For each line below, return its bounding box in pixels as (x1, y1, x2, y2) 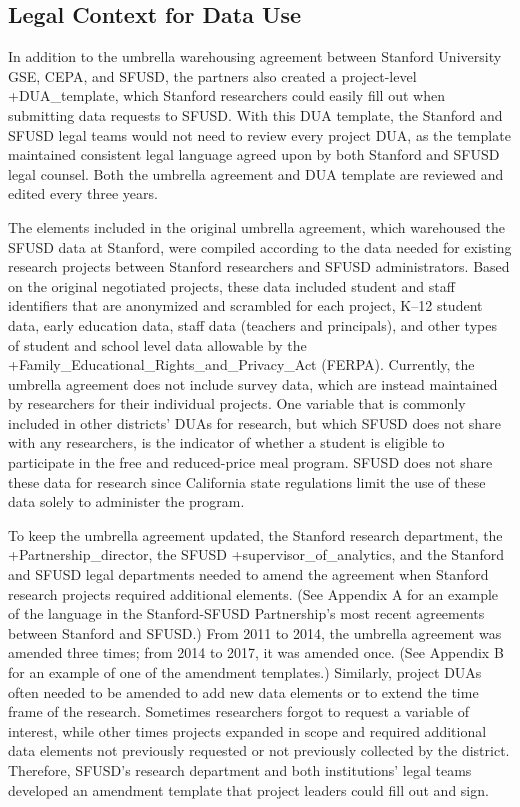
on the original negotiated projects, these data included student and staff (8, 275, 455, 296)
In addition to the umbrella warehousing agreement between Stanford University (8, 46, 502, 67)
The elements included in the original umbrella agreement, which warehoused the (8, 216, 505, 237)
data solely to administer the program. (8, 491, 245, 512)
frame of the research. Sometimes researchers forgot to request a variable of (8, 701, 470, 722)
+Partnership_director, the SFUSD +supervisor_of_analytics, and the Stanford (8, 544, 504, 565)
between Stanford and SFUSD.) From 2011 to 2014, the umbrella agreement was (8, 622, 502, 643)
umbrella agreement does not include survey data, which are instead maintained (8, 373, 498, 394)
